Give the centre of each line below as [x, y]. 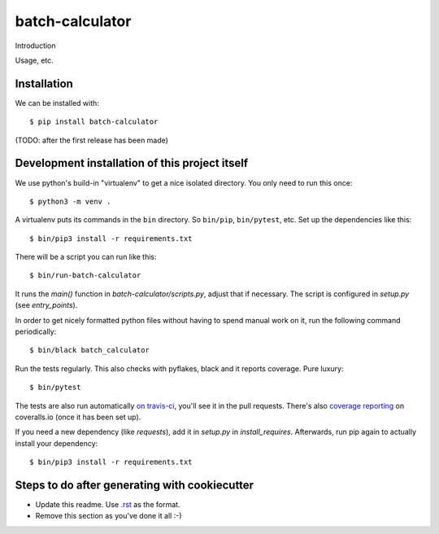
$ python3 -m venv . [70, 201]
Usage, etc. [35, 60]
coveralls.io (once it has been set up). [78, 417]
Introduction [35, 46]
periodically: [36, 332]
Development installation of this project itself [132, 163]
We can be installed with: [57, 103]
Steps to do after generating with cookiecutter [135, 485]
